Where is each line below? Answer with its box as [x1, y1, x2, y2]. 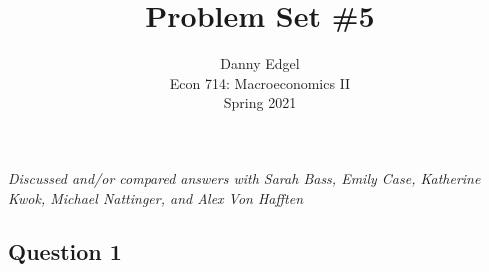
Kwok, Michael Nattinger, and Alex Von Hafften [8, 187, 304, 208]
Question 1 [8, 236, 122, 267]
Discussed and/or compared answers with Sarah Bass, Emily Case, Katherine [8, 167, 481, 188]
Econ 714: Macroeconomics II [169, 72, 351, 93]
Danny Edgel [220, 53, 300, 74]
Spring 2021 [223, 92, 297, 113]
